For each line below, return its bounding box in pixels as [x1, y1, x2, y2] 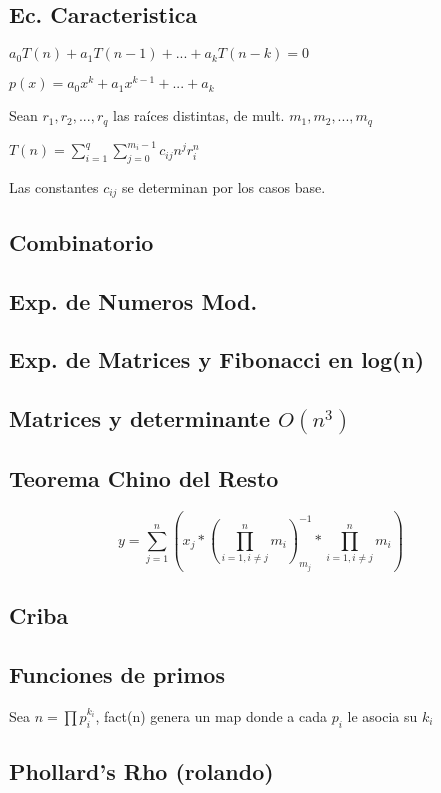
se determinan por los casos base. [122, 177, 326, 198]
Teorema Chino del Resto [9, 463, 279, 494]
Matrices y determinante [9, 403, 270, 434]
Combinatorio [9, 226, 154, 257]
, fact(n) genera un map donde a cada [95, 705, 327, 726]
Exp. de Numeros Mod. [9, 285, 258, 316]
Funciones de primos [9, 659, 225, 689]
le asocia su [347, 705, 418, 726]
